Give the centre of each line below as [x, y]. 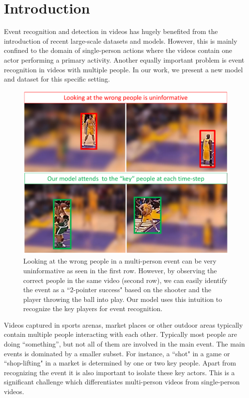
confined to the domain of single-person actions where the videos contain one [118, 50]
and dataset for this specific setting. [57, 79]
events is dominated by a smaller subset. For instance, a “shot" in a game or [117, 353]
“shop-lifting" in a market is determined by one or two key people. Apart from [120, 363]
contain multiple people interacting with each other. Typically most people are [121, 334]
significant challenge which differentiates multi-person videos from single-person [122, 382]
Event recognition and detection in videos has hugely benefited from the [111, 31]
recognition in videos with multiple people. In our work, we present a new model [124, 69]
